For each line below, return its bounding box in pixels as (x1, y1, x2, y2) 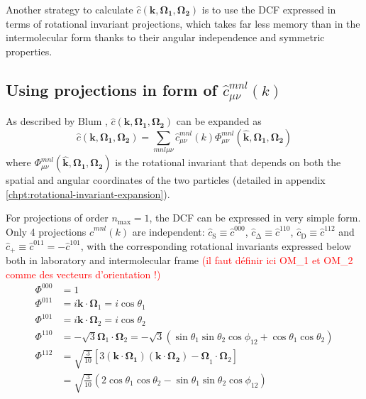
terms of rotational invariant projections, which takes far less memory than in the (6, 16, 360, 31)
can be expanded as (176, 114, 262, 129)
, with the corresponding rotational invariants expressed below (80, 238, 352, 253)
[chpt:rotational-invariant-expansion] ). (6, 186, 170, 201)
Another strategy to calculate (6, 2, 133, 16)
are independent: (132, 224, 205, 239)
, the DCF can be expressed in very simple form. (149, 210, 361, 225)
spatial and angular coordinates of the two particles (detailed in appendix (6, 173, 326, 187)
